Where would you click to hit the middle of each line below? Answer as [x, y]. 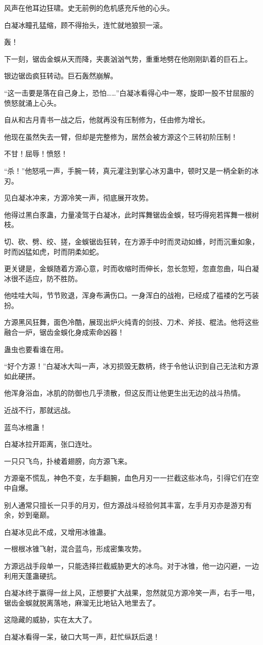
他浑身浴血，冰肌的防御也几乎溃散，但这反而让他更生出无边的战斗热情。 [124, 393]
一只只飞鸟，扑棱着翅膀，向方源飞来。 [68, 461]
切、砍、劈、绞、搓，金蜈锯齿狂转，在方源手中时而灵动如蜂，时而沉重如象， [131, 241]
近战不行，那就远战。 [39, 410]
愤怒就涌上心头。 [32, 102]
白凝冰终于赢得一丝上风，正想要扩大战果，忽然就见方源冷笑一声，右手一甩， [131, 593]
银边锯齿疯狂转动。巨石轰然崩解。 [61, 76]
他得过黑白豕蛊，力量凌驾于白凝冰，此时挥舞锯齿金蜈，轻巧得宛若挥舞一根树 [131, 214]
